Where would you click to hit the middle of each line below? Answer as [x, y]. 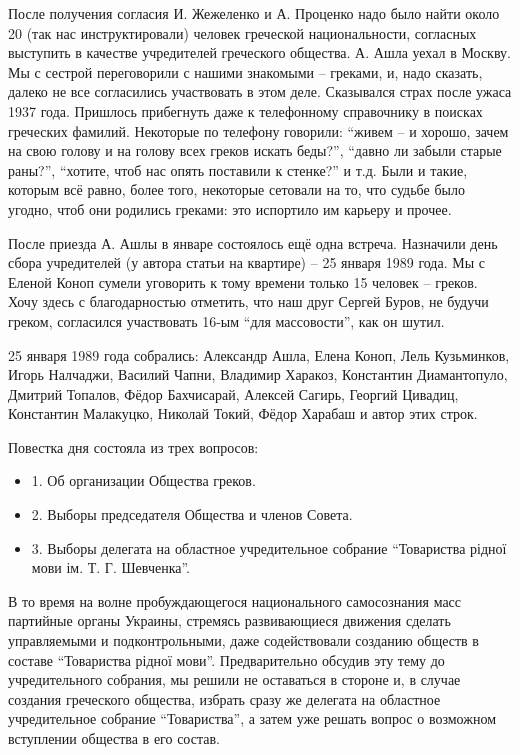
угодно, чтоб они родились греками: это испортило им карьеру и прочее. [230, 208]
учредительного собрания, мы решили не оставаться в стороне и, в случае [234, 679]
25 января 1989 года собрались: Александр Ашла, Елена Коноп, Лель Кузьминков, [259, 354]
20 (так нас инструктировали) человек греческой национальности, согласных [242, 32]
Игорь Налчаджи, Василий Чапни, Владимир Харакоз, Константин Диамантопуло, [258, 374]
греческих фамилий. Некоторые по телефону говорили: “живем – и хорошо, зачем [258, 130]
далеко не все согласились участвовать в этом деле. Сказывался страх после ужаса [260, 91]
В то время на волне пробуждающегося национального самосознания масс [235, 600]
